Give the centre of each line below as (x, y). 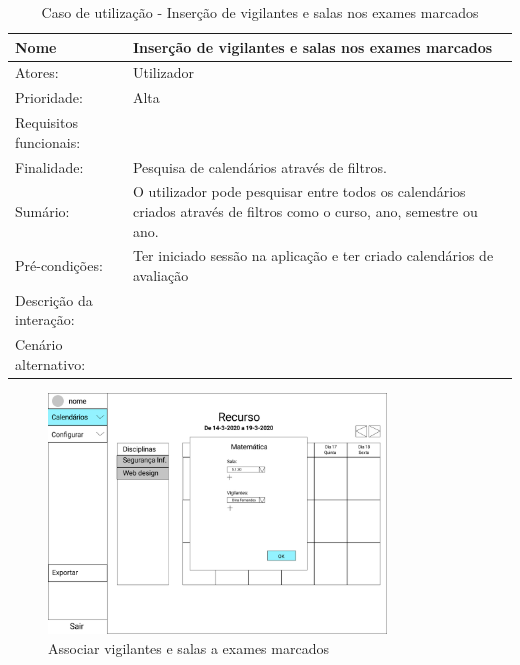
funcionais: (48, 141)
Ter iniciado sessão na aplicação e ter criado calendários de (313, 255)
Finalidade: (49, 166)
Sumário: (42, 211)
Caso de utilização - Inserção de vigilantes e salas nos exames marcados (260, 12)
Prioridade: (49, 97)
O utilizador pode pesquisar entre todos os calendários (299, 191)
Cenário (39, 344)
